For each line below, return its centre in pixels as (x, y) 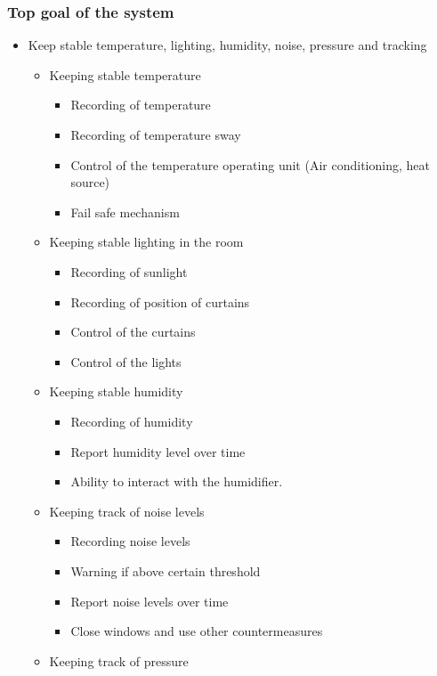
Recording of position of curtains (160, 301)
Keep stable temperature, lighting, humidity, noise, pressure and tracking (227, 45)
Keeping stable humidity (116, 391)
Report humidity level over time (158, 451)
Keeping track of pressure (119, 660)
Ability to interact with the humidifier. (177, 481)
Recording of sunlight (129, 271)
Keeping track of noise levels (127, 511)
